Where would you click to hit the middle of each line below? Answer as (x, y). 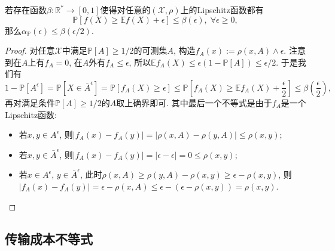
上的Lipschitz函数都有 (222, 10)
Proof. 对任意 (30, 50)
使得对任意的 (125, 10)
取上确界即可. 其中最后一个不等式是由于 (194, 102)
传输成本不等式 (49, 238)
